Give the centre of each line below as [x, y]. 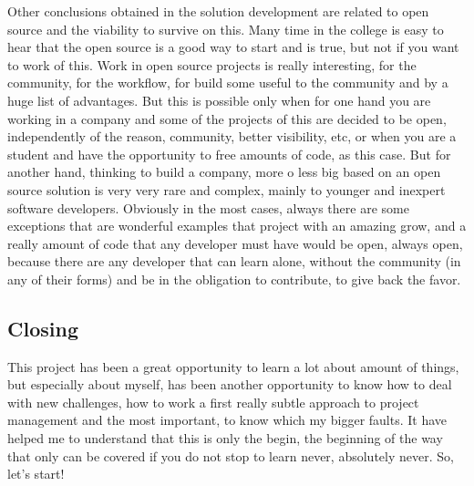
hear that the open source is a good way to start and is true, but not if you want [233, 47]
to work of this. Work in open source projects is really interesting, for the [212, 64]
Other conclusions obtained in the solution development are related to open [218, 11]
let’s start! [36, 474]
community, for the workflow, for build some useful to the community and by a [228, 83]
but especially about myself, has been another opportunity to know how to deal [230, 384]
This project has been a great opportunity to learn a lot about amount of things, [233, 366]
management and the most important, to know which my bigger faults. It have [227, 420]
